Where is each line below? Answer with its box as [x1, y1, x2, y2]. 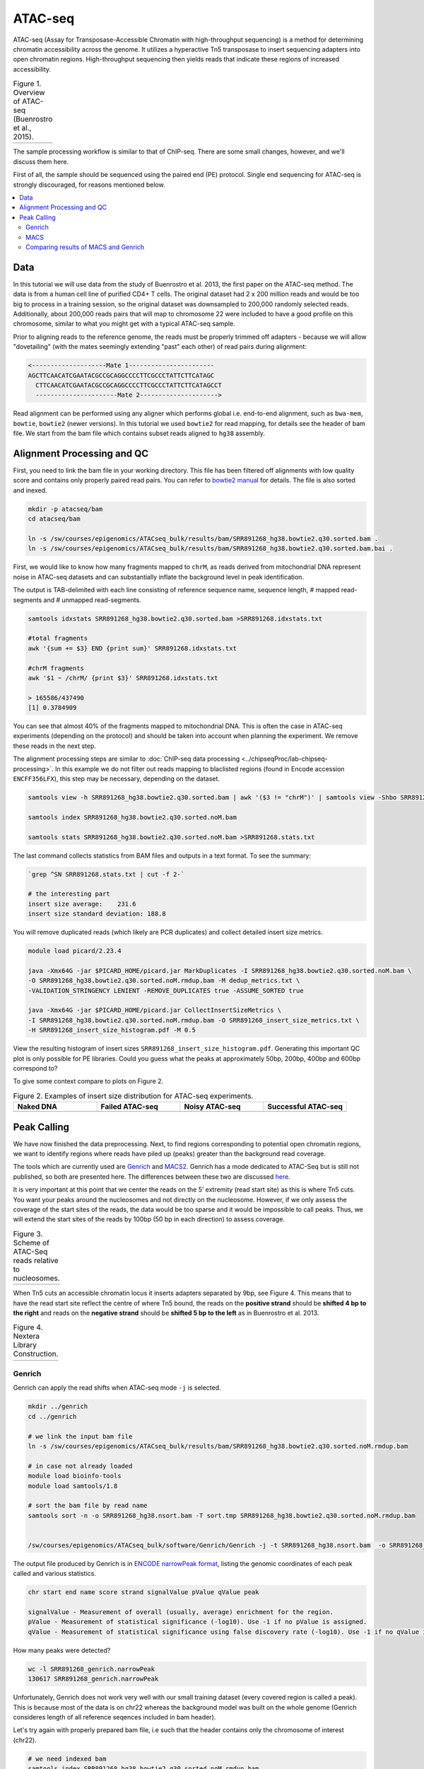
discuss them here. [13, 157, 69, 166]
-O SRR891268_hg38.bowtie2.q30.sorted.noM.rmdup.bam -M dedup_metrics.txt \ [28, 976, 300, 985]
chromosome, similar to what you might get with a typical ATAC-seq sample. [13, 319, 236, 328]
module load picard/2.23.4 [28, 947, 122, 955]
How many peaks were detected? [13, 1646, 111, 1654]
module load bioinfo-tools [28, 1472, 122, 1480]
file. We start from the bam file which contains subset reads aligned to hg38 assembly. [13, 429, 265, 438]
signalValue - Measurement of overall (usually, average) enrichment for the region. [28, 1608, 334, 1616]
